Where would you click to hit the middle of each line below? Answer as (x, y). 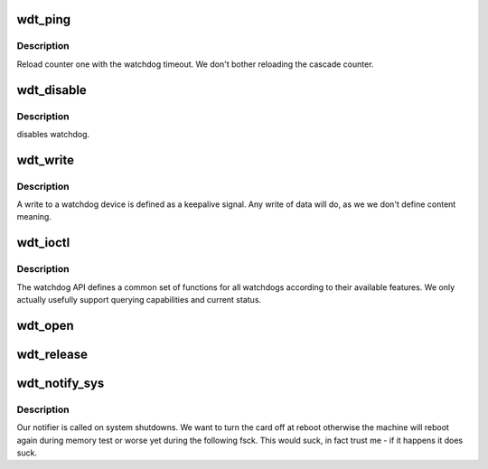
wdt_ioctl (43, 243)
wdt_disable (52, 90)
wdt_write (45, 159)
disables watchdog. (53, 134)
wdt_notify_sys (61, 383)
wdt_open (45, 325)
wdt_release (52, 354)
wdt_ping (44, 19)
